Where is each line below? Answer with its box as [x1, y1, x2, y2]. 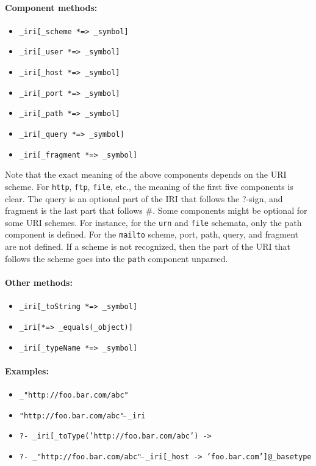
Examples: [5, 364, 49, 377]
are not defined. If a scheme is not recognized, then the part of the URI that [5, 240, 290, 253]
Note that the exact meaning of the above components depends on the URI [5, 168, 287, 181]
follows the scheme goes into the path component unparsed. [5, 252, 228, 264]
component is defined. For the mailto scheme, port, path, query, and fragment [5, 228, 298, 241]
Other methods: [5, 275, 73, 288]
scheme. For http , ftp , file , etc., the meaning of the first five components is [5, 180, 293, 192]
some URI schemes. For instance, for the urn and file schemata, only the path [5, 216, 302, 228]
